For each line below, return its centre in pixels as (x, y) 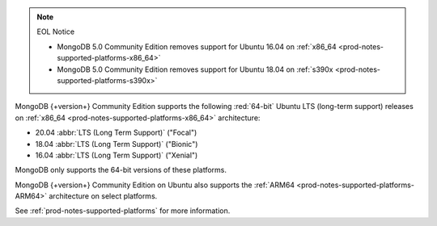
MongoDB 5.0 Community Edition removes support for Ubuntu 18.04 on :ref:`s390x (195, 69)
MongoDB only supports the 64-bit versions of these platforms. (121, 170)
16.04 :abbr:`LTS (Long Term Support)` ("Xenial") (117, 155)
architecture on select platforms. (103, 196)
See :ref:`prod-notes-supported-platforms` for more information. (123, 211)
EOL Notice (56, 31)
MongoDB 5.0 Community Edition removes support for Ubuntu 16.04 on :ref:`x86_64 (197, 46)
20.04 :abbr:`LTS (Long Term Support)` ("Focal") (116, 132)
